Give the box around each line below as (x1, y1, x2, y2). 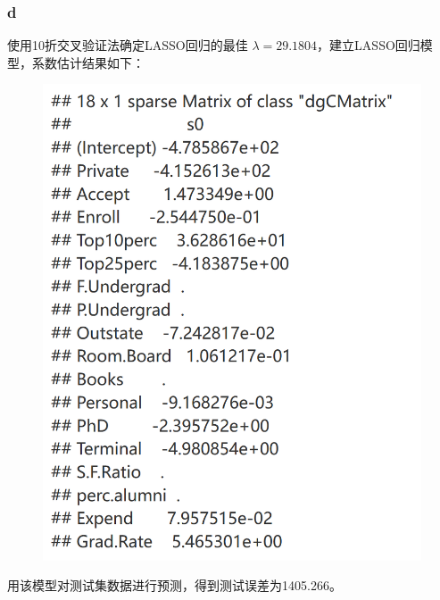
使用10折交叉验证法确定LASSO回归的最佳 (7, 36, 248, 54)
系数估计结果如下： (31, 53, 145, 71)
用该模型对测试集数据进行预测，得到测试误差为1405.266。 (7, 576, 342, 595)
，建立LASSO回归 (317, 36, 420, 54)
